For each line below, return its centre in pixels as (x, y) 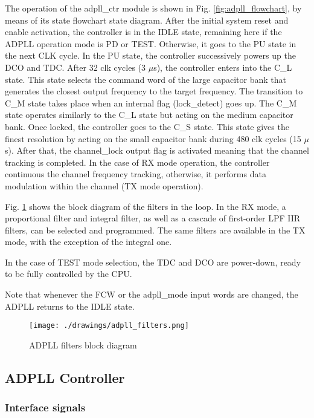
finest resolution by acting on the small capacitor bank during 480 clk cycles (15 (153, 138)
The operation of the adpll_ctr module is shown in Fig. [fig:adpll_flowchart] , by (153, 8)
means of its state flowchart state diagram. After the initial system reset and (147, 20)
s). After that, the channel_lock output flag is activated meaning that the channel (157, 150)
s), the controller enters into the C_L (223, 67)
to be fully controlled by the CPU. (69, 274)
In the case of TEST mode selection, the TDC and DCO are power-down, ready (153, 262)
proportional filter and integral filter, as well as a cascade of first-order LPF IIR (153, 218)
